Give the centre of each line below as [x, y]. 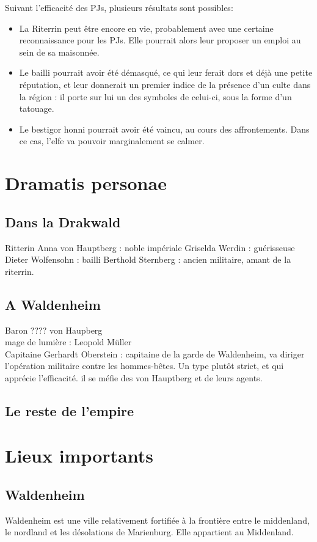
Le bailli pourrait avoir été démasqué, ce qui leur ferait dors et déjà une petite [166, 72]
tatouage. [37, 108]
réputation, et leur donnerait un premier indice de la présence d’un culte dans [165, 84]
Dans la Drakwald [63, 222]
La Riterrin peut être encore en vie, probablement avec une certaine [146, 28]
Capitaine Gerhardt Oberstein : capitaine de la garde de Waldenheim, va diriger [155, 353]
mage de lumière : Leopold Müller [68, 342]
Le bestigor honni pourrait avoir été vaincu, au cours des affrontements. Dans [164, 129]
